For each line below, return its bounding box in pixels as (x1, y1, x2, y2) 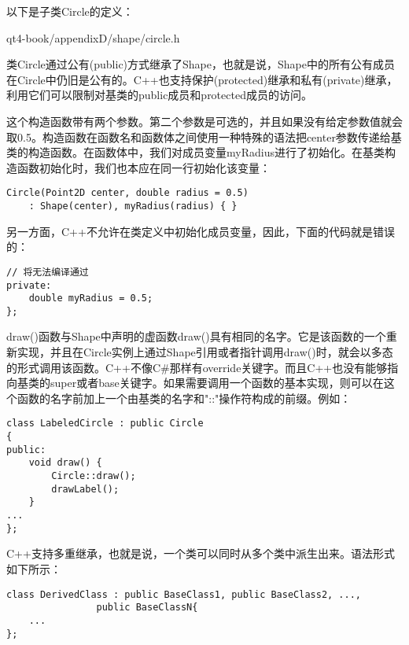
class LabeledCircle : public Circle (6, 418, 204, 429)
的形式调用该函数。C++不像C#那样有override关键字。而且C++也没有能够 (6, 359, 388, 375)
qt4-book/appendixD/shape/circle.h (6, 29, 180, 46)
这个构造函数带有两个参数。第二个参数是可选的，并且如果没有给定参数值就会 (6, 112, 403, 129)
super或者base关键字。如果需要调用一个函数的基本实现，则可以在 (50, 374, 384, 391)
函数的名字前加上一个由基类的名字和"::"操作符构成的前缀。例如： (17, 389, 352, 406)
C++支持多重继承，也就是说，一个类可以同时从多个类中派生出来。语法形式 (6, 545, 395, 562)
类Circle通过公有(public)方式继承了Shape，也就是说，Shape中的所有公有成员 (6, 56, 395, 72)
